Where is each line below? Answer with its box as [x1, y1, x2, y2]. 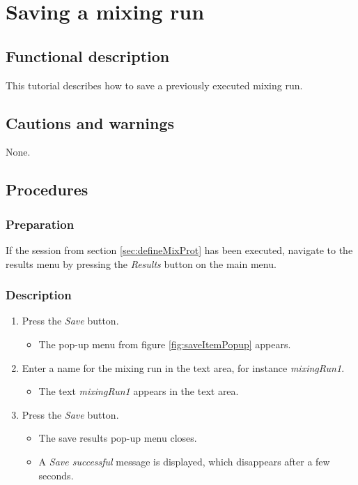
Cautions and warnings [6, 112, 175, 133]
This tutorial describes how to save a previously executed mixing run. [6, 77, 303, 92]
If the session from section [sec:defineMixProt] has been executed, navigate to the [6, 242, 353, 257]
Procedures [6, 179, 88, 200]
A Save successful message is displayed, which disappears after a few [38, 454, 330, 468]
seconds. [38, 468, 74, 482]
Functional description [6, 45, 170, 66]
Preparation [6, 215, 75, 232]
